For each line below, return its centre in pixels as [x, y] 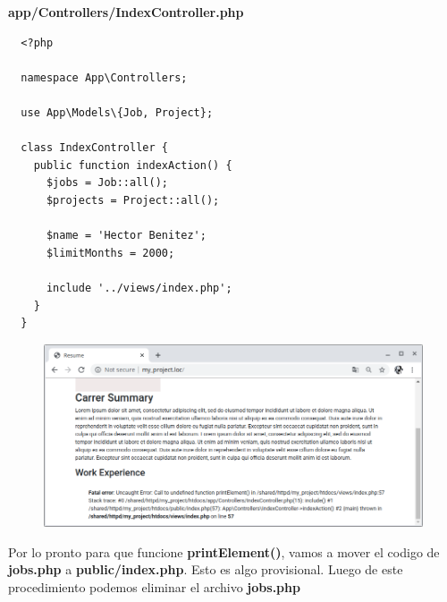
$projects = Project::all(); [133, 200]
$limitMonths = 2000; [110, 253]
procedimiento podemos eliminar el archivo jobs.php [154, 587]
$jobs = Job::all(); [107, 183]
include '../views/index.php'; [139, 288]
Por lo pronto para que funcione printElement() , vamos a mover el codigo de [224, 551]
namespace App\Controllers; [104, 77]
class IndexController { [94, 148]
